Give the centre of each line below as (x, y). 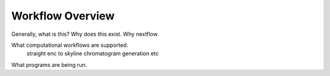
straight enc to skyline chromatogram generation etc (93, 54)
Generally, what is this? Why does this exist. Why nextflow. (85, 34)
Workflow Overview (63, 16)
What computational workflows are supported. (70, 45)
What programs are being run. (49, 64)
